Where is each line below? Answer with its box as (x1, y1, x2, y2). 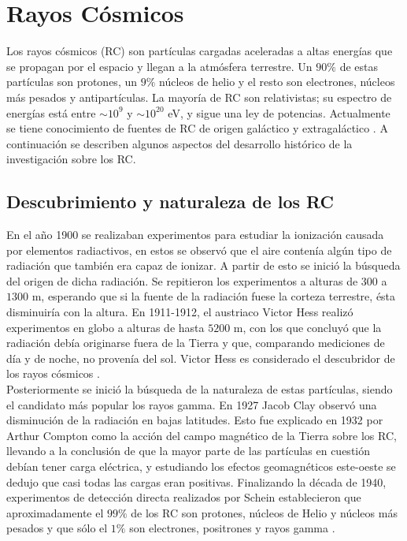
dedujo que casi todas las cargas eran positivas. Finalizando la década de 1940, (6, 473, 387, 490)
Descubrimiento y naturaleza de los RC (6, 189, 334, 214)
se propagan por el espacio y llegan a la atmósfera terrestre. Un (6, 58, 313, 74)
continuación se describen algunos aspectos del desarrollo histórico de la (6, 135, 353, 151)
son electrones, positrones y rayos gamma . (129, 520, 335, 536)
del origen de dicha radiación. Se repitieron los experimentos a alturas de (6, 272, 358, 289)
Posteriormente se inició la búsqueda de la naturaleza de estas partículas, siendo (6, 381, 393, 397)
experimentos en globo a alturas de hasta (6, 319, 205, 335)
